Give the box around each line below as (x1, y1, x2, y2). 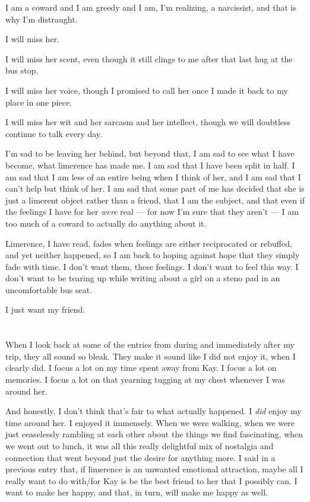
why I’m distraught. (5, 12, 78, 25)
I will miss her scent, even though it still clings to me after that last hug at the (5, 52, 293, 65)
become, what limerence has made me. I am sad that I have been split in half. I (5, 158, 295, 171)
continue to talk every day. (5, 127, 102, 139)
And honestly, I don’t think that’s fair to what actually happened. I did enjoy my (5, 405, 302, 417)
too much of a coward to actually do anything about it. (5, 217, 207, 229)
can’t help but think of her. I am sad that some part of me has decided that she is (5, 182, 305, 195)
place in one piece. (5, 96, 72, 108)
